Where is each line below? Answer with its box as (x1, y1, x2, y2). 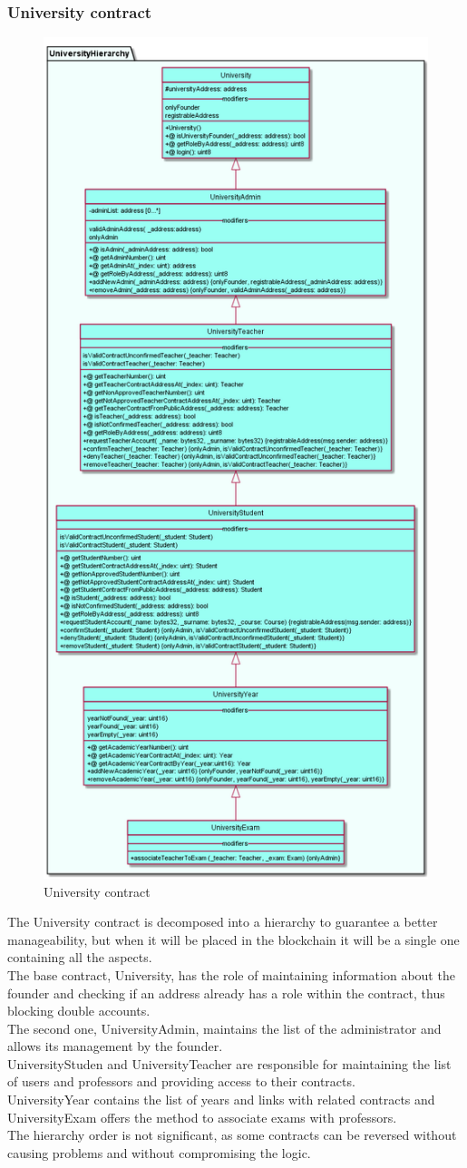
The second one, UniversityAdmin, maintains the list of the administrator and (7, 1018, 442, 1037)
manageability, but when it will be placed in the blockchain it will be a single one (7, 930, 460, 949)
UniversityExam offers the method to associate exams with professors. (7, 1107, 397, 1126)
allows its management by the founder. (7, 1037, 223, 1056)
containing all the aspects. (7, 948, 152, 967)
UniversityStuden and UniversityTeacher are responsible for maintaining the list (7, 1054, 452, 1073)
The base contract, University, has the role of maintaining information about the (7, 965, 455, 984)
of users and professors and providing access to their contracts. (7, 1072, 355, 1091)
